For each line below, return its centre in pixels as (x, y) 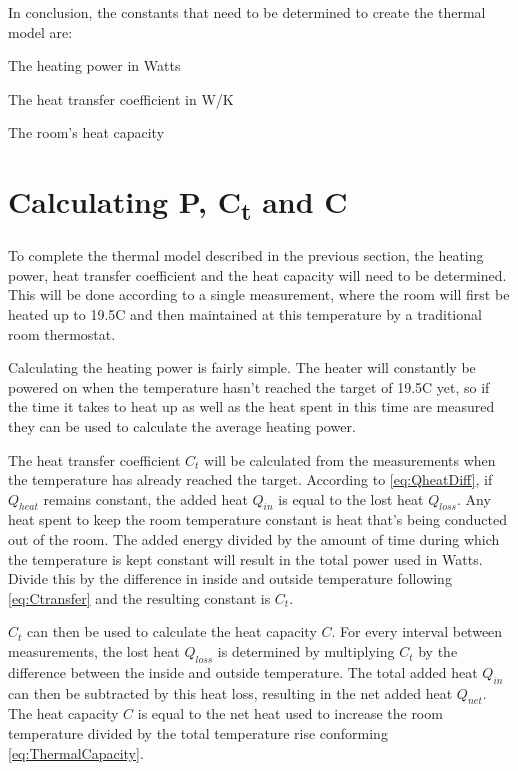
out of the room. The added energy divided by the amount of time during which (254, 539)
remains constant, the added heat (145, 498)
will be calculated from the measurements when (350, 459)
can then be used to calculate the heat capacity (172, 631)
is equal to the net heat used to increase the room (290, 713)
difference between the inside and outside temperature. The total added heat (243, 671)
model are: (40, 31)
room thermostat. (62, 333)
